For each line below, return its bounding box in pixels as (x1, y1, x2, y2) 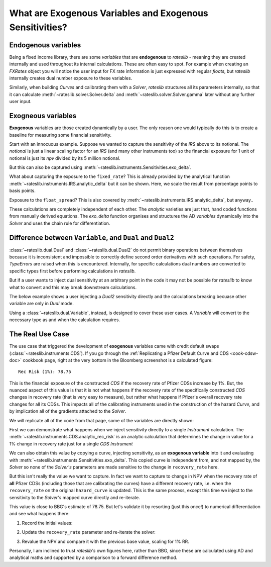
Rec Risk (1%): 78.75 (18, 369, 71, 374)
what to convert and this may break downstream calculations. (9, 284, 137, 290)
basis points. (9, 187, 36, 194)
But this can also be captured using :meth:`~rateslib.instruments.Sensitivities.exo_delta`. (9, 164, 192, 170)
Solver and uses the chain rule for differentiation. (9, 220, 110, 226)
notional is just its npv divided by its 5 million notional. (9, 155, 120, 161)
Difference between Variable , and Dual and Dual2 (9, 233, 174, 242)
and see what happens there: (9, 511, 70, 517)
